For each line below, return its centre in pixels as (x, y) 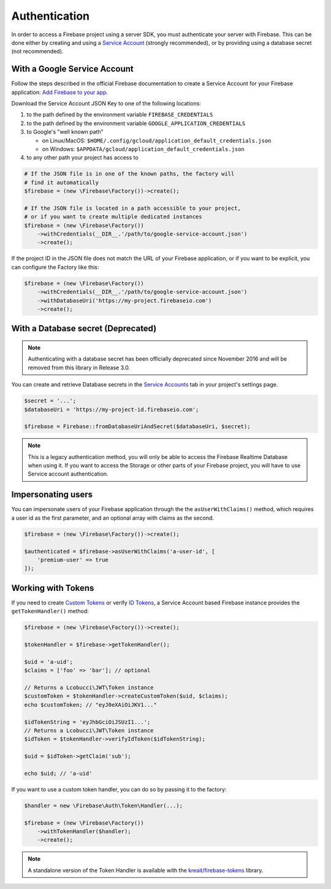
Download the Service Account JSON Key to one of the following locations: (106, 104)
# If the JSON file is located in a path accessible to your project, (133, 208)
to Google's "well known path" (65, 132)
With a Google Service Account (73, 69)
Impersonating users (52, 495)
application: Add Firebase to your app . (60, 92)
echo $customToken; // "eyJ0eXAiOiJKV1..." (91, 705)
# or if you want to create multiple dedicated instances (113, 217)
